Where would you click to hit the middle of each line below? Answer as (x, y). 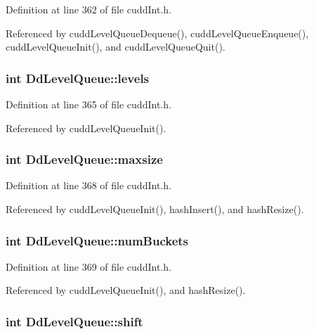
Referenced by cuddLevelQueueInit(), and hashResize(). (126, 290)
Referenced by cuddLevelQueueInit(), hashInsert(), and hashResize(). (155, 209)
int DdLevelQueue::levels (78, 78)
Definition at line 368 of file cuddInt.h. (89, 185)
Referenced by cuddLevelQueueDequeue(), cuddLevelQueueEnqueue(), (157, 33)
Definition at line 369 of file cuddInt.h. (89, 266)
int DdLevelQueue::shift (74, 321)
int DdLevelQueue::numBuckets (97, 240)
